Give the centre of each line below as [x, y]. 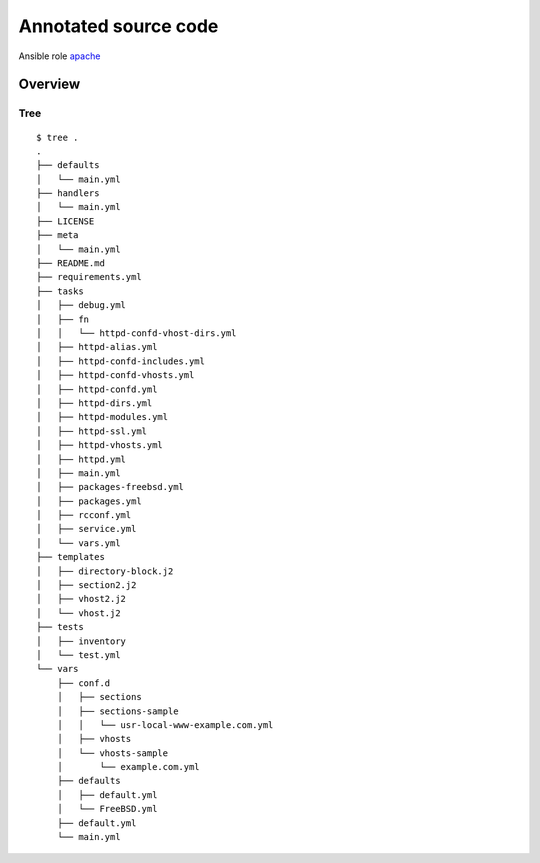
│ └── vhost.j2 [78, 613]
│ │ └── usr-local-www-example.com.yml [165, 724]
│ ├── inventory [81, 641]
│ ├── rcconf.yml [84, 515]
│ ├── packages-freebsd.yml [110, 487]
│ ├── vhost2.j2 [81, 599]
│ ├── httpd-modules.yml [102, 417]
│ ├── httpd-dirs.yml [94, 403]
